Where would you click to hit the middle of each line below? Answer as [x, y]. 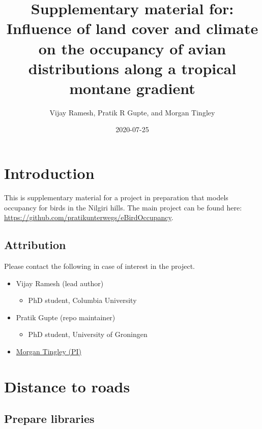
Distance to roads [67, 386]
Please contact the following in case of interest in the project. [99, 266]
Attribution [35, 245]
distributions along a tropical [132, 68]
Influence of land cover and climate [132, 28]
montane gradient [132, 88]
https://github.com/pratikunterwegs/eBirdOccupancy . [89, 217]
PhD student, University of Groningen [88, 334]
